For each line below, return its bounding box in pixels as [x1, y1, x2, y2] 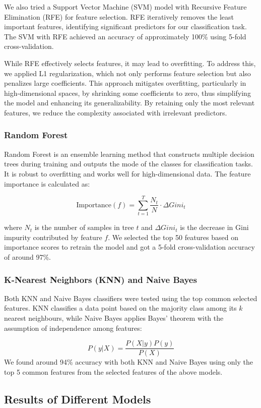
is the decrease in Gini [180, 222, 249, 232]
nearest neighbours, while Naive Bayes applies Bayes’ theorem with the [4, 313, 224, 323]
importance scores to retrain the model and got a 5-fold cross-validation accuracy [4, 242, 255, 252]
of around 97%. [4, 252, 51, 262]
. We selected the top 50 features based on [108, 231, 238, 242]
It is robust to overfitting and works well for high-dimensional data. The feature [4, 168, 251, 179]
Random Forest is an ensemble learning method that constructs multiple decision [4, 148, 254, 159]
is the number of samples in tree [34, 222, 134, 232]
